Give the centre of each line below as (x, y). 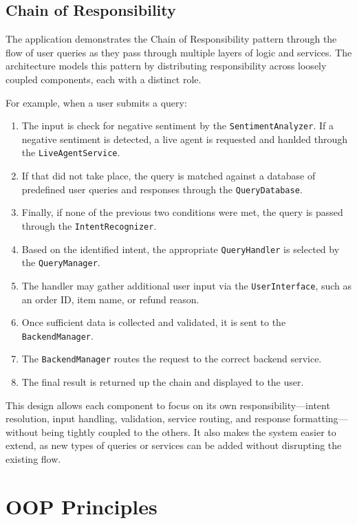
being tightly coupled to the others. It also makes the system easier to (189, 432)
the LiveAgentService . (71, 152)
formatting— (321, 418)
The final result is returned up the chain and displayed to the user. (163, 382)
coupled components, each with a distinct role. (104, 79)
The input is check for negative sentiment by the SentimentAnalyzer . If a (177, 125)
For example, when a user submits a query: (96, 102)
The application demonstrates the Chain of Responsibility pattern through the (171, 39)
